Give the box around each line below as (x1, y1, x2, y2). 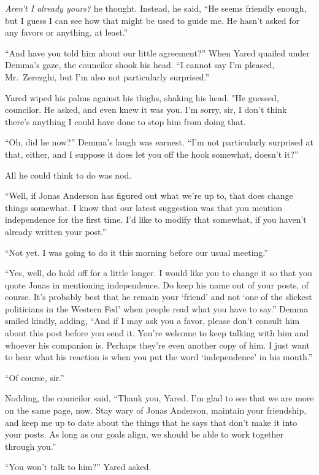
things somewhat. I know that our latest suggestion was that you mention (5, 201, 282, 214)
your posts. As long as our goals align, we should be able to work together (5, 428, 284, 441)
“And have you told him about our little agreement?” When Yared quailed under (5, 46, 310, 59)
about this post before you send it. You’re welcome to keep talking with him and (5, 326, 309, 339)
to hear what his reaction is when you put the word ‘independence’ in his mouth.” (5, 350, 313, 363)
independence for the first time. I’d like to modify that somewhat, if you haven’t (5, 213, 307, 226)
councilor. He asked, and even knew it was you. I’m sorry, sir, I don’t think (5, 103, 287, 116)
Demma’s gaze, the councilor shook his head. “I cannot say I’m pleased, (5, 58, 275, 71)
